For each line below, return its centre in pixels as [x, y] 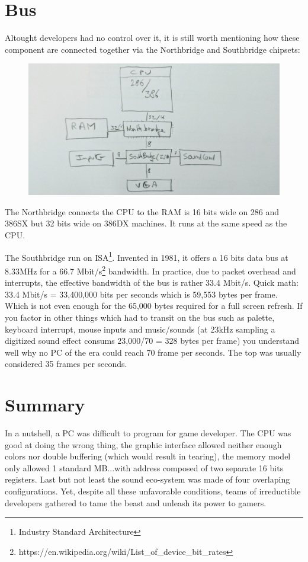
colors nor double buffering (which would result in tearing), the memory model [148, 456]
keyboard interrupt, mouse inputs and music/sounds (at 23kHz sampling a [140, 329]
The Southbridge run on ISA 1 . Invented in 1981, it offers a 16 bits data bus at [147, 256]
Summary [45, 405]
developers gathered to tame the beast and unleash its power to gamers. [136, 502]
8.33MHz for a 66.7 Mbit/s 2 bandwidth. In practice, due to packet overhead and [150, 270]
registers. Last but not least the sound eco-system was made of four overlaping [147, 479]
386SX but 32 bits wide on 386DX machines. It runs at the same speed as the [146, 223]
